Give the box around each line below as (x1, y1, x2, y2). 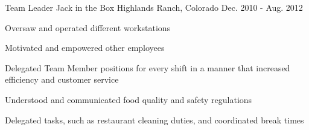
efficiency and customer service (5, 73, 119, 86)
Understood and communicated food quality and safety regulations (5, 93, 252, 105)
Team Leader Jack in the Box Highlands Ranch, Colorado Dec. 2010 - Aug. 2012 (5, 1, 303, 13)
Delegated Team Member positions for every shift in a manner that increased (5, 61, 290, 74)
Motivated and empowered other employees (5, 41, 165, 54)
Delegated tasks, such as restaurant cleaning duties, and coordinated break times (5, 113, 304, 126)
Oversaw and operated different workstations (5, 21, 171, 34)
